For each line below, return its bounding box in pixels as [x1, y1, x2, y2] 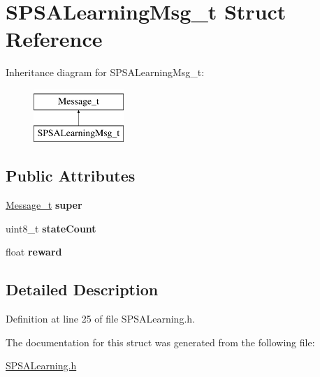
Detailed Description [6, 279, 159, 300]
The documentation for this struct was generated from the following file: [6, 334, 315, 349]
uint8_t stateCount [6, 221, 96, 235]
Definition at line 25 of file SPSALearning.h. [6, 311, 195, 326]
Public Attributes [6, 165, 136, 186]
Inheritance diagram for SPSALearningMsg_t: [6, 65, 205, 80]
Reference [6, 24, 103, 53]
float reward [6, 244, 62, 259]
